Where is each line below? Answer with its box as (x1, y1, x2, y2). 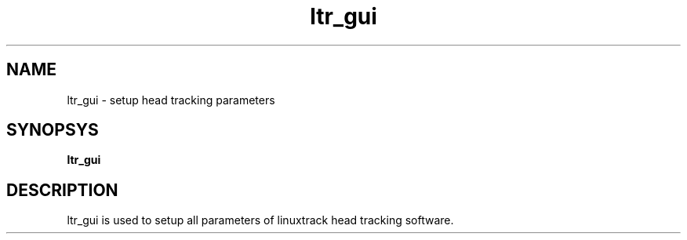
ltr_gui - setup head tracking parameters (67, 93, 275, 107)
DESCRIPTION (6, 180, 118, 200)
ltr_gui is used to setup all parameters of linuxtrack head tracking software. (67, 213, 454, 227)
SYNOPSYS (6, 120, 99, 140)
